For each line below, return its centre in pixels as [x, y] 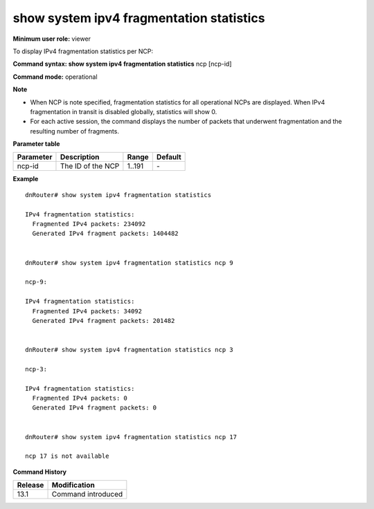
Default [169, 157]
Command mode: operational [55, 77]
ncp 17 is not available [67, 456]
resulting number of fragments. [74, 131]
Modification [73, 485]
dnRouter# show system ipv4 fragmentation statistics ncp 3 [129, 350]
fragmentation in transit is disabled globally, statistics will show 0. [124, 111]
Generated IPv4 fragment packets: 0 [95, 408]
